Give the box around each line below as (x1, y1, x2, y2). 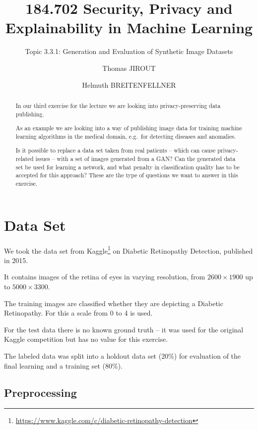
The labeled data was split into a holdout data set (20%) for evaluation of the (4, 350, 241, 361)
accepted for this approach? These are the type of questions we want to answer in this (15, 171, 238, 179)
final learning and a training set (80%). (4, 360, 123, 371)
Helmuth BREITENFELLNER (82, 79, 176, 90)
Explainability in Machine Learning (5, 17, 253, 38)
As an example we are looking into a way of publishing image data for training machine (15, 124, 242, 132)
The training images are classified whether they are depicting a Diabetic (4, 298, 223, 308)
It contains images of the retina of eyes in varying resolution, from (4, 271, 205, 282)
